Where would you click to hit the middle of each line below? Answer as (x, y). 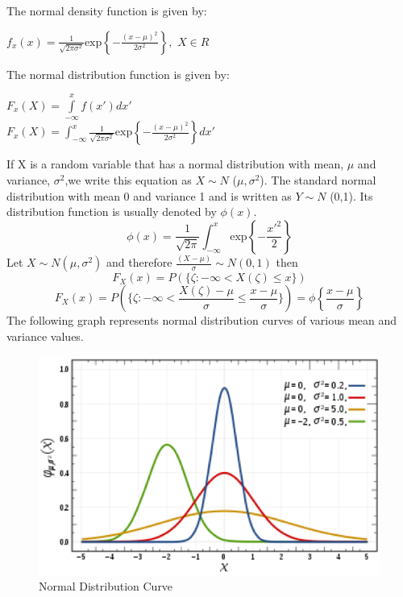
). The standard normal (318, 179)
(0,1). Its (351, 195)
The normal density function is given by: (107, 10)
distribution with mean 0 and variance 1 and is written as (149, 195)
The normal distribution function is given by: (118, 74)
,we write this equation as (128, 179)
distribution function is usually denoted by (112, 211)
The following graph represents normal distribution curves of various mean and (202, 320)
